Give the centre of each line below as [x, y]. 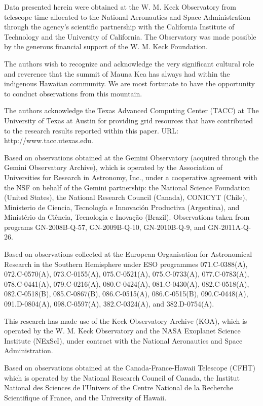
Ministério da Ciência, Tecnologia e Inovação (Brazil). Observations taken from [127, 217]
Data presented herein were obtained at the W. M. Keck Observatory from [120, 7]
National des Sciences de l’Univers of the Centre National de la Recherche [119, 387]
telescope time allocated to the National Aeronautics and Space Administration [127, 16]
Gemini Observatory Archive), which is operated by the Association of [114, 167]
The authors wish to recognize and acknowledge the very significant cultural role [129, 63]
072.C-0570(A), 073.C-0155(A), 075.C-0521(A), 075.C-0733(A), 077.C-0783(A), [127, 274]
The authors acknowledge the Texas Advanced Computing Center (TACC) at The [131, 110]
